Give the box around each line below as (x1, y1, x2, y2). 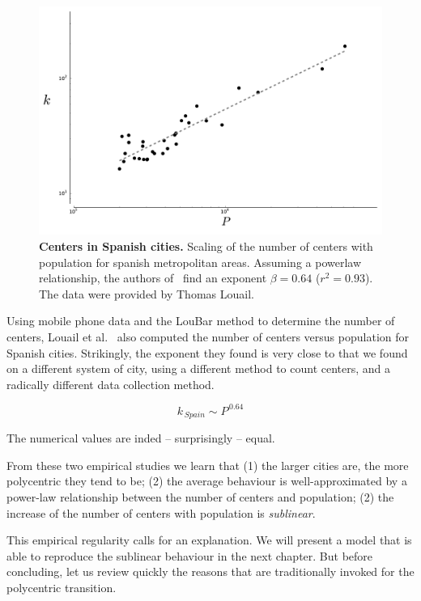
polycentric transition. (6, 579, 117, 596)
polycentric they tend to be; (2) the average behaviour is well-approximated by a (6, 472, 407, 489)
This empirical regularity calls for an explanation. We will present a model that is (6, 531, 412, 548)
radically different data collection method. (6, 375, 215, 392)
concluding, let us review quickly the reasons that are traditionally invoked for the (6, 563, 415, 580)
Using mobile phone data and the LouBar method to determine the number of (6, 312, 395, 329)
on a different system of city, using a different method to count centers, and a (6, 360, 391, 377)
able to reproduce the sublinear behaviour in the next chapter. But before (6, 547, 373, 564)
